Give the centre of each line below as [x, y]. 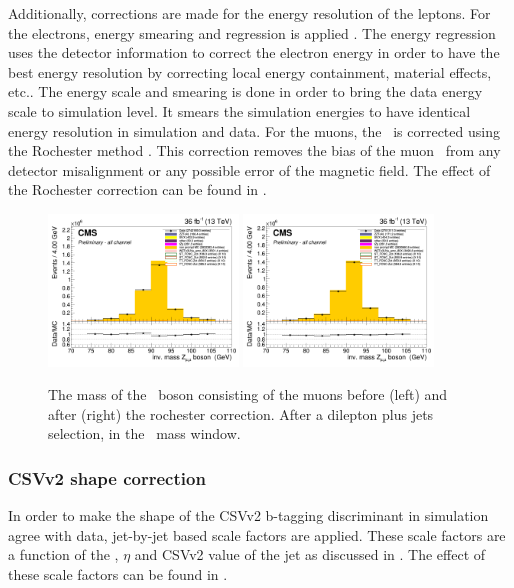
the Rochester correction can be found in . [137, 189]
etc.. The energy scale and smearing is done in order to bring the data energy [245, 91]
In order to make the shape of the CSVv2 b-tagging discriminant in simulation [248, 515]
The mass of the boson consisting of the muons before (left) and [248, 394]
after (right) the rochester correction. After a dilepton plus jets [241, 413]
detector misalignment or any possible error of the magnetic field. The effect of [249, 169]
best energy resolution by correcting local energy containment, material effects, [250, 71]
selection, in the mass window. [144, 433]
